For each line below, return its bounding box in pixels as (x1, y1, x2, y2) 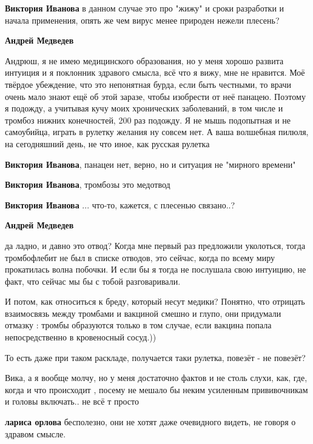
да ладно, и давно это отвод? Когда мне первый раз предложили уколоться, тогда (5, 239, 306, 251)
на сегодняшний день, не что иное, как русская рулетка (5, 137, 210, 150)
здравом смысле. (5, 427, 66, 440)
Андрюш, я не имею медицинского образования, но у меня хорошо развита (5, 54, 284, 67)
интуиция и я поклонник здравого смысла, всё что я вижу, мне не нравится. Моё (5, 66, 305, 79)
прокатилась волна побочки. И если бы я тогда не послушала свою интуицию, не (5, 263, 306, 276)
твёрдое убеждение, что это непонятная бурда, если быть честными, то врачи (5, 78, 291, 90)
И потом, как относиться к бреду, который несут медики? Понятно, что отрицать (5, 295, 305, 308)
